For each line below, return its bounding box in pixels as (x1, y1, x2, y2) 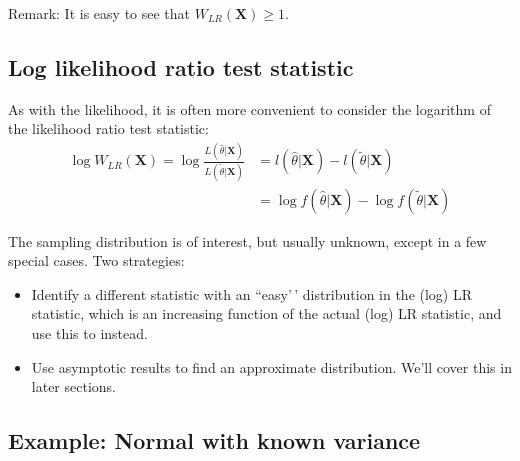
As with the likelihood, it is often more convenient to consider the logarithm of (8, 98, 491, 119)
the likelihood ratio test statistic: (8, 118, 209, 139)
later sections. (31, 376, 116, 397)
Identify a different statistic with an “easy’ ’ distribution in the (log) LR (31, 283, 473, 304)
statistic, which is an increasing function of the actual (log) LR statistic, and (31, 303, 502, 324)
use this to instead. (31, 323, 148, 344)
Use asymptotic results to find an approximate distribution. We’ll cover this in (31, 356, 512, 377)
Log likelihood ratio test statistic (8, 51, 354, 82)
